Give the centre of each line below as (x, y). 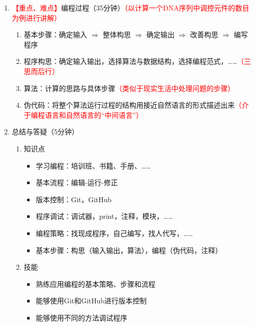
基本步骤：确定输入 (55, 34)
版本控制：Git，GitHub (74, 199)
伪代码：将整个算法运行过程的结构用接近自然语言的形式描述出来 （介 (136, 105)
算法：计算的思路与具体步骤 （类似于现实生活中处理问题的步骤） (129, 88)
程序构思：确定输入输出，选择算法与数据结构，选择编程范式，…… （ (134, 61)
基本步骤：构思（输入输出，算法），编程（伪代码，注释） (129, 250)
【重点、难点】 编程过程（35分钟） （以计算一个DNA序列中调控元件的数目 (131, 8)
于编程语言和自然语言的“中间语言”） (83, 114)
